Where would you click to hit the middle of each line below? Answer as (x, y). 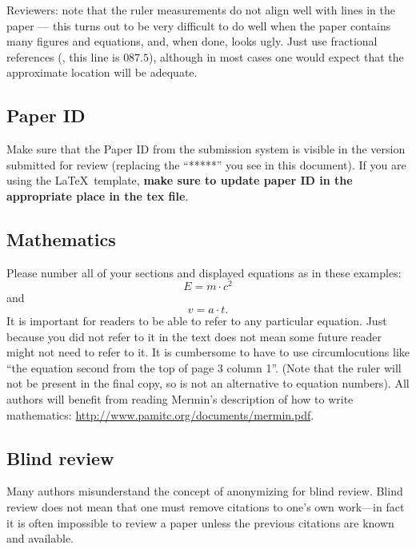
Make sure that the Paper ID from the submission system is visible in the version (206, 149)
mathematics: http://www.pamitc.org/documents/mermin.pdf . (160, 414)
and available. (40, 538)
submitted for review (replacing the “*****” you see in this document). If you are (206, 164)
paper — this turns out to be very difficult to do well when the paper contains (199, 25)
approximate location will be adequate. (102, 72)
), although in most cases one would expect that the (276, 56)
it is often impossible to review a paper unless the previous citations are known (200, 522)
